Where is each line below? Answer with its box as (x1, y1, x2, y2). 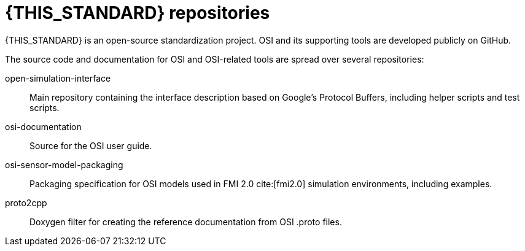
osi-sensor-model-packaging (5, 159, 123, 170)
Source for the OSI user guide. (29, 140, 152, 151)
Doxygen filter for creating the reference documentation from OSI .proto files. (29, 216, 342, 227)
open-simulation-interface (5, 72, 111, 83)
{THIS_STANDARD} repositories (5, 2, 270, 23)
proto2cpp (5, 197, 47, 208)
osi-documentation (5, 121, 82, 132)
